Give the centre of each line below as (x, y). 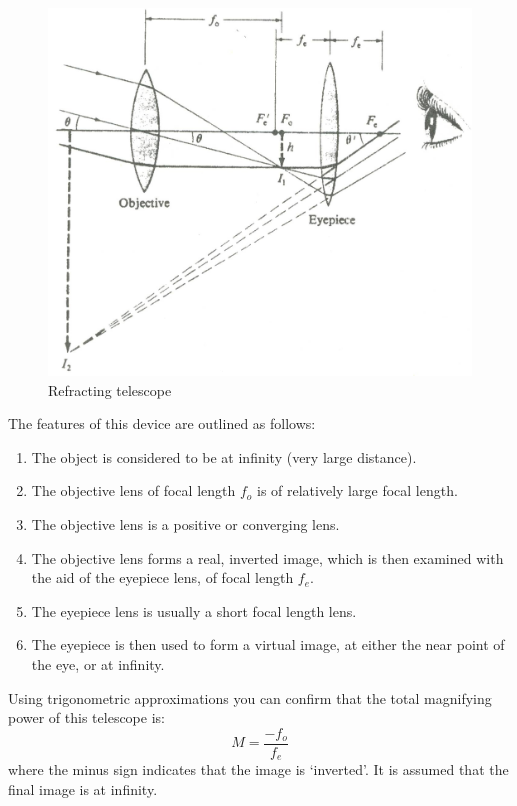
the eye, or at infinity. (98, 663)
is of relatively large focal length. (357, 490)
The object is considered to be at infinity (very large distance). (224, 456)
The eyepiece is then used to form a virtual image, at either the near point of (268, 644)
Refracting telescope (110, 389)
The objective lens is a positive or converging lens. (185, 524)
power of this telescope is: (86, 717)
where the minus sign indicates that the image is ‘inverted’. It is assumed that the (258, 769)
